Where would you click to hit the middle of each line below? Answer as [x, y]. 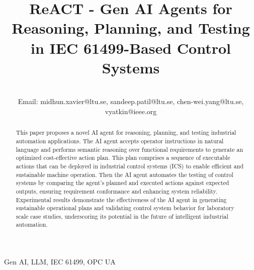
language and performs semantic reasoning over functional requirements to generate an [130, 149]
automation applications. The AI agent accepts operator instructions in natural [120, 141]
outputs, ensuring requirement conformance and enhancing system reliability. [117, 191]
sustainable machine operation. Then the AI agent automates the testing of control [124, 174]
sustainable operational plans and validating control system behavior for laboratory [125, 208]
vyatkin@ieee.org [131, 111]
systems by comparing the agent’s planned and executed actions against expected [122, 183]
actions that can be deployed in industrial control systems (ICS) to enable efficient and [130, 166]
